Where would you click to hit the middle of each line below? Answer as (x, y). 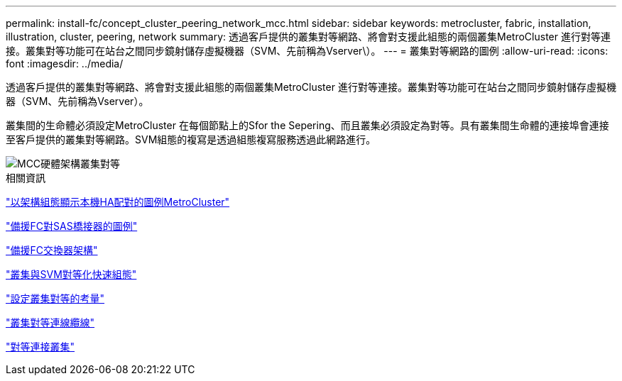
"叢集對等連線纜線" (50, 322)
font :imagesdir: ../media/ (65, 63)
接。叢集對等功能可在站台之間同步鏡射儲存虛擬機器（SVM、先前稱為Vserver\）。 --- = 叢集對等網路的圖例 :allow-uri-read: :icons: (307, 51)
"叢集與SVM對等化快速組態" (71, 274)
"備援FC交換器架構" (52, 250)
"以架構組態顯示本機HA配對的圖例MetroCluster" (118, 202)
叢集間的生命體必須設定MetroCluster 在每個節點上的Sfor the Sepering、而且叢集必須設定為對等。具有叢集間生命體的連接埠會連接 (307, 125)
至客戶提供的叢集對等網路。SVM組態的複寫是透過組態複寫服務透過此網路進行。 (191, 139)
